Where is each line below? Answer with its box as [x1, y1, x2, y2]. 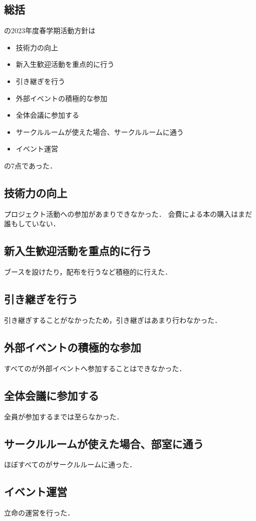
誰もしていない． [4, 218, 60, 229]
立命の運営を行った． [4, 507, 74, 518]
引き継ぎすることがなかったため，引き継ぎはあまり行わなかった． [4, 314, 222, 325]
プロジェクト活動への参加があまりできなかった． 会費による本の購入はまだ [4, 208, 252, 219]
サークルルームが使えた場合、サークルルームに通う [16, 126, 184, 137]
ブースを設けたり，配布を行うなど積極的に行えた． [4, 267, 172, 277]
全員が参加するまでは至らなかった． [4, 411, 123, 421]
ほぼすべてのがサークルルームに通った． [4, 459, 137, 470]
